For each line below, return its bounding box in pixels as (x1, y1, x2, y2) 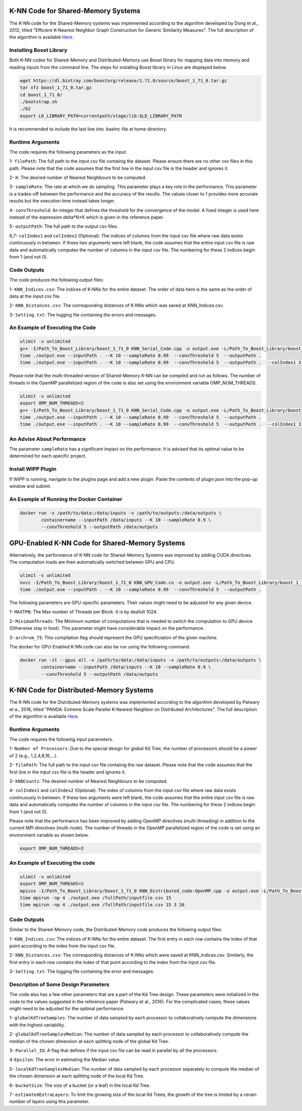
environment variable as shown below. (9, 832, 89, 838)
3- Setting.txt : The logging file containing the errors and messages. (9, 311, 157, 317)
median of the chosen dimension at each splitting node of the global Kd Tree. (9, 1038, 170, 1044)
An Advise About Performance (9, 435, 86, 442)
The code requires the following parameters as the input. (9, 149, 127, 155)
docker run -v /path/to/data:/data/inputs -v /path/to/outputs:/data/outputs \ (20, 510, 222, 516)
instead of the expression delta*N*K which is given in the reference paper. (9, 214, 165, 220)
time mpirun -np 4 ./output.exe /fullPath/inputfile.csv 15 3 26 (20, 902, 185, 908)
